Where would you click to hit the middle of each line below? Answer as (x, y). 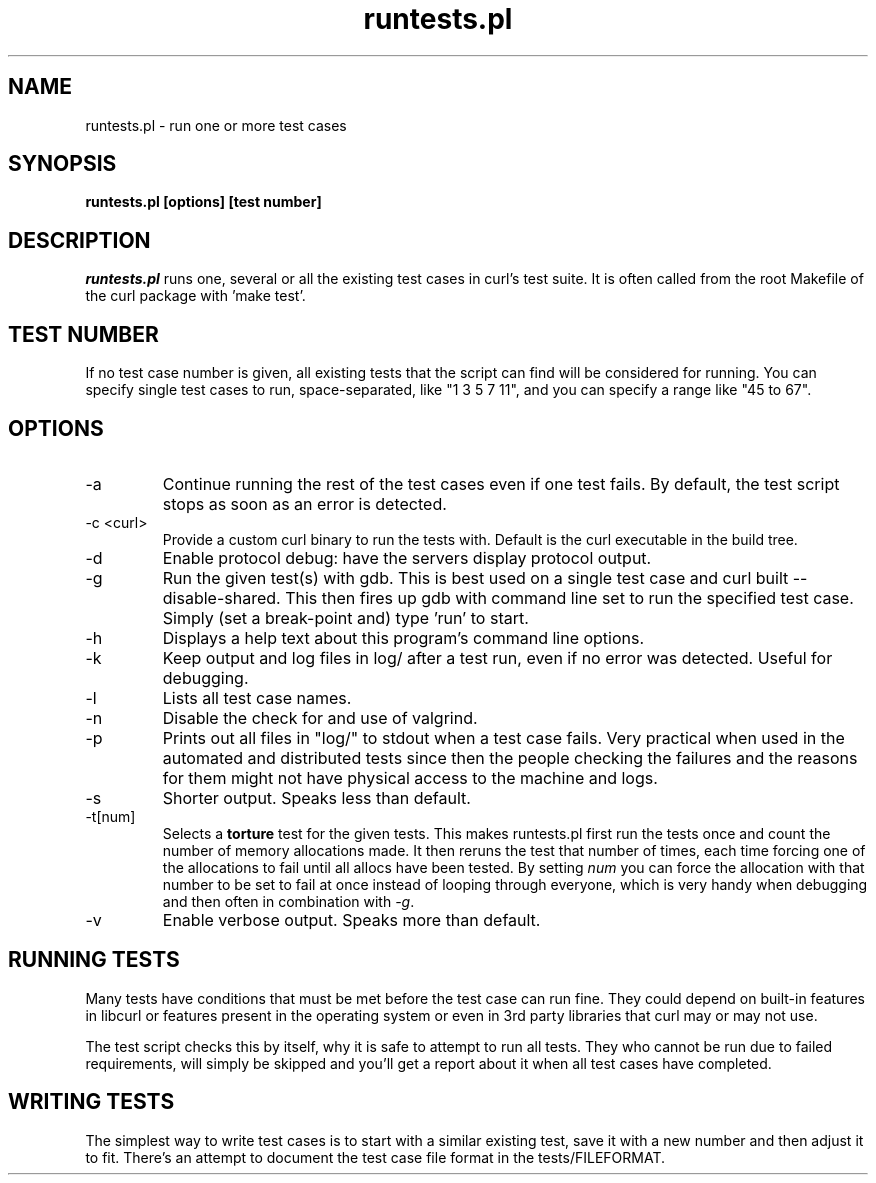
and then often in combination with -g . (288, 901)
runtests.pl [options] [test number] (203, 202)
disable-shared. (221, 597)
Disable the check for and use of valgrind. (320, 717)
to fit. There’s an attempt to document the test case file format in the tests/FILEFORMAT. (375, 1157)
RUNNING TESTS (94, 960)
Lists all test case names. (257, 697)
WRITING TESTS (91, 1102)
